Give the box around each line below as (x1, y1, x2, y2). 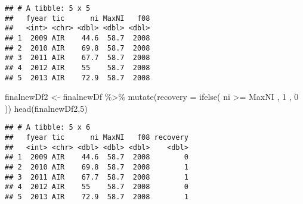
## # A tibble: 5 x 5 (5, 4, 91, 12)
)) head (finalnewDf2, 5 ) (5, 102, 88, 114)
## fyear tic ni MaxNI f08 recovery (5, 133, 188, 142)
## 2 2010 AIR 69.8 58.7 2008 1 (5, 163, 188, 172)
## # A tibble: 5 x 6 (5, 123, 91, 132)
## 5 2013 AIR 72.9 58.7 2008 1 (5, 193, 188, 202)
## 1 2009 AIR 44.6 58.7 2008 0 (5, 153, 188, 162)
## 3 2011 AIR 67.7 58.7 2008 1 (5, 172, 188, 181)
